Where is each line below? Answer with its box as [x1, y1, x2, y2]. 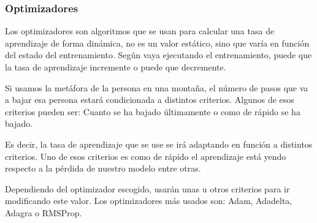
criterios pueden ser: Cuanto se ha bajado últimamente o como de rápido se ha [5, 105, 300, 118]
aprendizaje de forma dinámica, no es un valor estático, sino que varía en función [5, 36, 310, 49]
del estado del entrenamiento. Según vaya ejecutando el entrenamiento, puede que [5, 48, 312, 61]
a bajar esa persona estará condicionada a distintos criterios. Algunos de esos [5, 93, 294, 106]
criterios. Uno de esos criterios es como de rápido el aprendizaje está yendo [5, 149, 286, 162]
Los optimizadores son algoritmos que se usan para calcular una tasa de [5, 25, 275, 37]
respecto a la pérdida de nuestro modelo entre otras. [5, 162, 201, 175]
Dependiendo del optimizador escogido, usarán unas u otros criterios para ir [5, 182, 290, 195]
